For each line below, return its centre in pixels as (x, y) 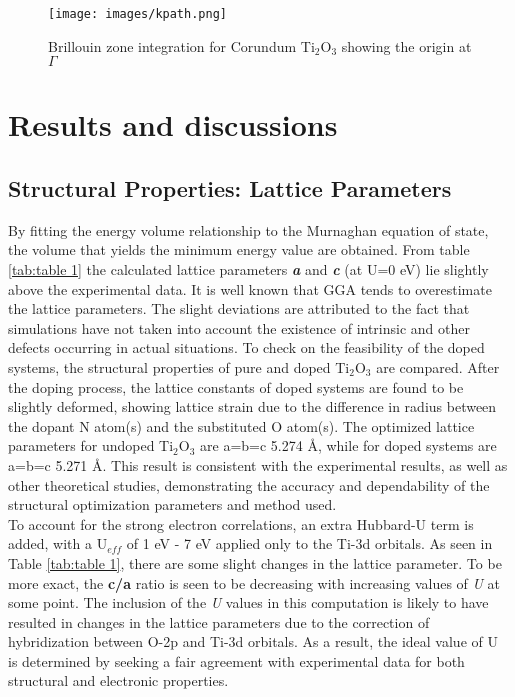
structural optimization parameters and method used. (172, 504)
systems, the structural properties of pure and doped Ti (179, 366)
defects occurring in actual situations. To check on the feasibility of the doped (246, 347)
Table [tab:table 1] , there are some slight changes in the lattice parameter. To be (255, 562)
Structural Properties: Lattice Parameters (230, 188)
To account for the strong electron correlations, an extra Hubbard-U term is (241, 523)
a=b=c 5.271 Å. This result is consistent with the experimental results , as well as (258, 464)
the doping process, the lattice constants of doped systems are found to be (236, 386)
